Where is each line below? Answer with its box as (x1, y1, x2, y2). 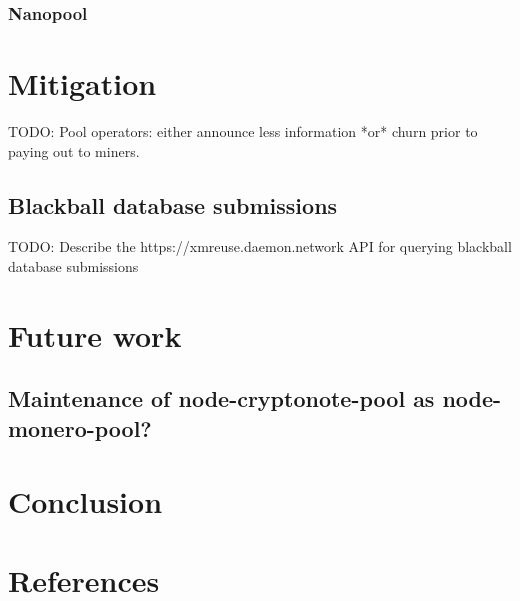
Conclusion (8, 481, 163, 522)
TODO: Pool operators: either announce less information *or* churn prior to (8, 120, 478, 141)
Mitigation (8, 63, 157, 104)
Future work (8, 314, 182, 355)
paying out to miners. (8, 140, 140, 161)
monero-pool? (8, 412, 152, 443)
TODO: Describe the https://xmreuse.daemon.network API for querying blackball (8, 236, 512, 257)
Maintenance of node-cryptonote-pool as (8, 383, 435, 414)
